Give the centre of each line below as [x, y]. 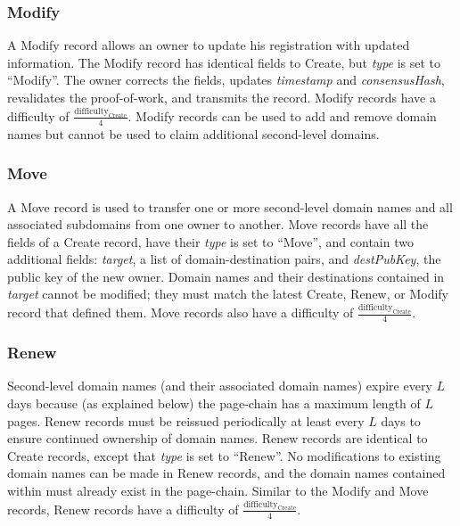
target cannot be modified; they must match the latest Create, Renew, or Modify [228, 294]
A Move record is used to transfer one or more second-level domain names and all [230, 206]
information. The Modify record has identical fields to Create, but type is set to [224, 62]
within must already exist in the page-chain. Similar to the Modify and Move [218, 490]
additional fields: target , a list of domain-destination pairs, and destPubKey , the [224, 259]
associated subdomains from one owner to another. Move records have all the [218, 224]
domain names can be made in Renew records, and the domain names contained [226, 473]
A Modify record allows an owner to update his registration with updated [209, 45]
